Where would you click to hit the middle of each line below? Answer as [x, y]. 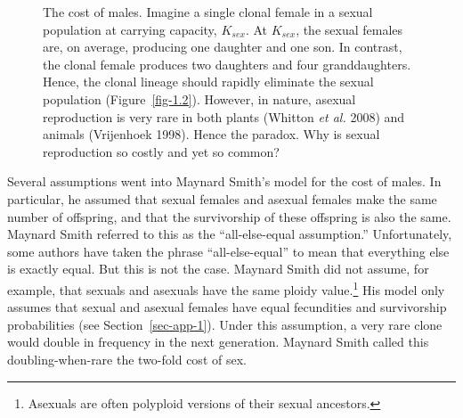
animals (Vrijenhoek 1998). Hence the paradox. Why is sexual [211, 134]
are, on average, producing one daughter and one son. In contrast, [223, 47]
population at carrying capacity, [130, 29]
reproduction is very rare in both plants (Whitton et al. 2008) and [224, 116]
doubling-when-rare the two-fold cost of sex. [127, 359]
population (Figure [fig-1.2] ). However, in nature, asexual [199, 98]
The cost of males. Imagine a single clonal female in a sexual [208, 12]
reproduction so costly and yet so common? [161, 151]
